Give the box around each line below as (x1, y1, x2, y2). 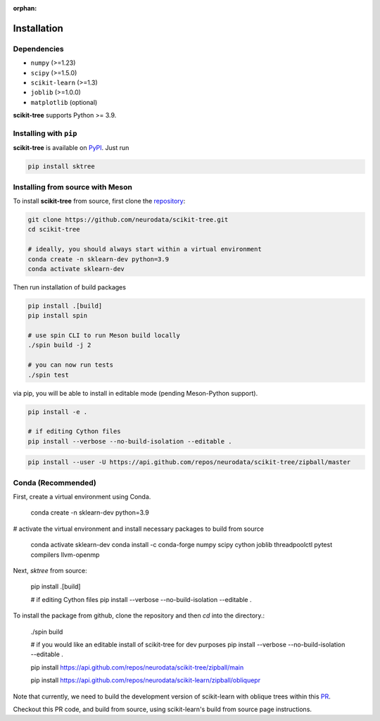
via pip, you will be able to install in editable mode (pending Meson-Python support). (13, 389, 258, 397)
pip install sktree (27, 163, 95, 170)
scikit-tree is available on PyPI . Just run (13, 144, 129, 152)
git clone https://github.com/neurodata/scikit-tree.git (27, 215, 229, 223)
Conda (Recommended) (13, 477, 96, 487)
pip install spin (27, 312, 88, 320)
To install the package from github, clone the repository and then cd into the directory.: (13, 611, 265, 620)
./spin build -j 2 (27, 341, 91, 349)
